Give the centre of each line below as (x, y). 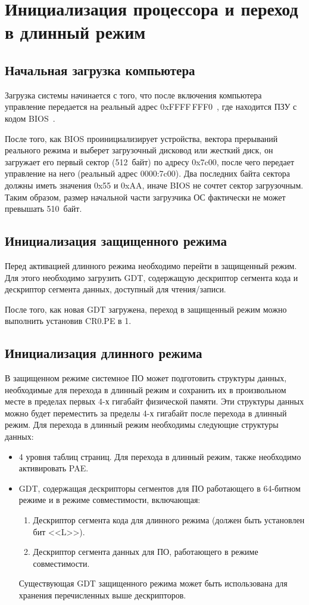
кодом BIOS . (30, 118)
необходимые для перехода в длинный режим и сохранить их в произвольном (146, 389)
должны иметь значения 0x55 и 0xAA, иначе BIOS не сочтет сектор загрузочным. (154, 185)
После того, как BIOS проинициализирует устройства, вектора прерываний (141, 138)
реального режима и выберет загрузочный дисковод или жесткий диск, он (139, 150)
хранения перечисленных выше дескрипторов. (102, 595)
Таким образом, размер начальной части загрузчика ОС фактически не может (145, 197)
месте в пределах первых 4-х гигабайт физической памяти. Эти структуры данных (154, 401)
